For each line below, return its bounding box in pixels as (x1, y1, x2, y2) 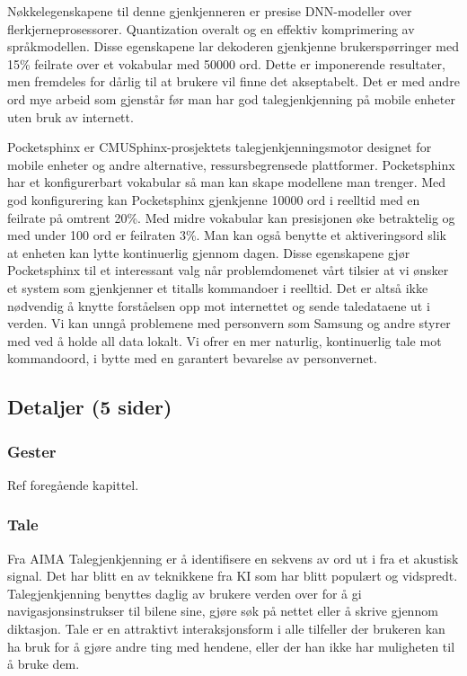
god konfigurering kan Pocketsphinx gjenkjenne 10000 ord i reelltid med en (7, 190, 420, 209)
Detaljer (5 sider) (7, 393, 172, 421)
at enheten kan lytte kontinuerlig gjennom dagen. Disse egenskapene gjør (7, 243, 410, 262)
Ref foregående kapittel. (7, 475, 139, 494)
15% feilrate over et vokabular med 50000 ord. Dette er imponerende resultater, (7, 54, 445, 73)
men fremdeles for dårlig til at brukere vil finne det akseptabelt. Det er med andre (7, 72, 460, 91)
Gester (7, 440, 57, 462)
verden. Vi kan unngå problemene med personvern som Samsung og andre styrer (7, 314, 451, 333)
